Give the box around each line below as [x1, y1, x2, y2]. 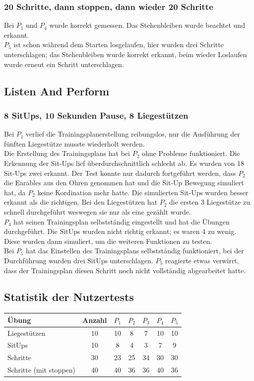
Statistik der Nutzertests [4, 289, 134, 305]
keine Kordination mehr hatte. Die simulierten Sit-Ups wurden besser [37, 187, 249, 197]
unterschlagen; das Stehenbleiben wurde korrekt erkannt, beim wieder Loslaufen [4, 49, 247, 59]
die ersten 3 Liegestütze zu [169, 197, 250, 207]
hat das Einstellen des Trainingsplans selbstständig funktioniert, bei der [26, 245, 244, 256]
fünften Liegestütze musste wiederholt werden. [4, 138, 145, 149]
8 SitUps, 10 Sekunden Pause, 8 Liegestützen [4, 109, 189, 121]
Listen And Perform [4, 83, 110, 98]
